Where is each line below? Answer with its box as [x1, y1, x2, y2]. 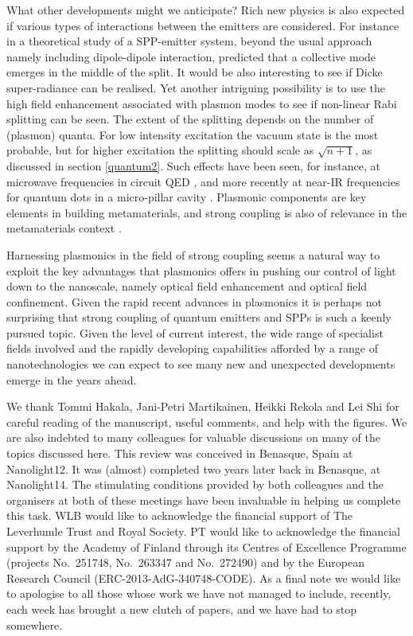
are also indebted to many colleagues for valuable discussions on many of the [6, 429, 380, 446]
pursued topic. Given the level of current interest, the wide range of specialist [6, 324, 384, 341]
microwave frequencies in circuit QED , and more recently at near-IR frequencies [6, 173, 400, 189]
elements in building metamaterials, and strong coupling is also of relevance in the [6, 204, 407, 220]
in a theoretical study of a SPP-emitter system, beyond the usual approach [6, 33, 372, 49]
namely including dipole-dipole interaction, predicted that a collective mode [6, 48, 376, 64]
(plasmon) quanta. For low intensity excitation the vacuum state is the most [6, 126, 379, 142]
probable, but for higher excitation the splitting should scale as [6, 142, 314, 158]
